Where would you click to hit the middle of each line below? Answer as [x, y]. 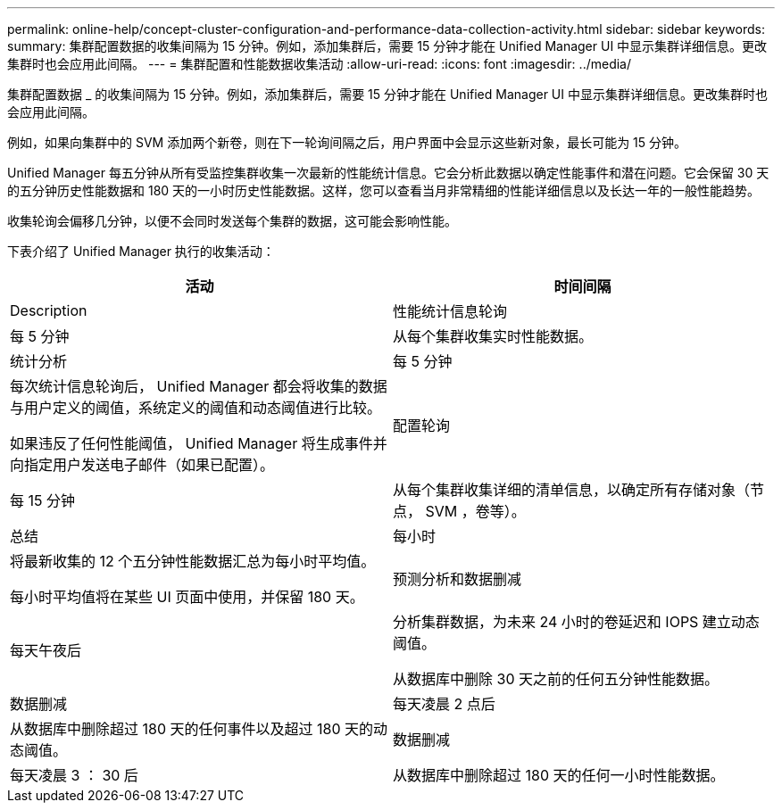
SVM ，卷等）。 [475, 511]
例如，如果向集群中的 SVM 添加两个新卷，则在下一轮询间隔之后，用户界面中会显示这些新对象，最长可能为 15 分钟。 [347, 142]
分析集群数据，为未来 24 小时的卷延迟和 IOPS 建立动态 [576, 622]
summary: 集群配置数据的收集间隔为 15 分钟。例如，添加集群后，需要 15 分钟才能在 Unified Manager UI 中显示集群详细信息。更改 [387, 46]
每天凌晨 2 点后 [444, 704]
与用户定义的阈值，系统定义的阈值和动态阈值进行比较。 [196, 408]
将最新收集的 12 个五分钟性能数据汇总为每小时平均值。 [193, 561]
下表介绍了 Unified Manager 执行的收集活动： [141, 251]
